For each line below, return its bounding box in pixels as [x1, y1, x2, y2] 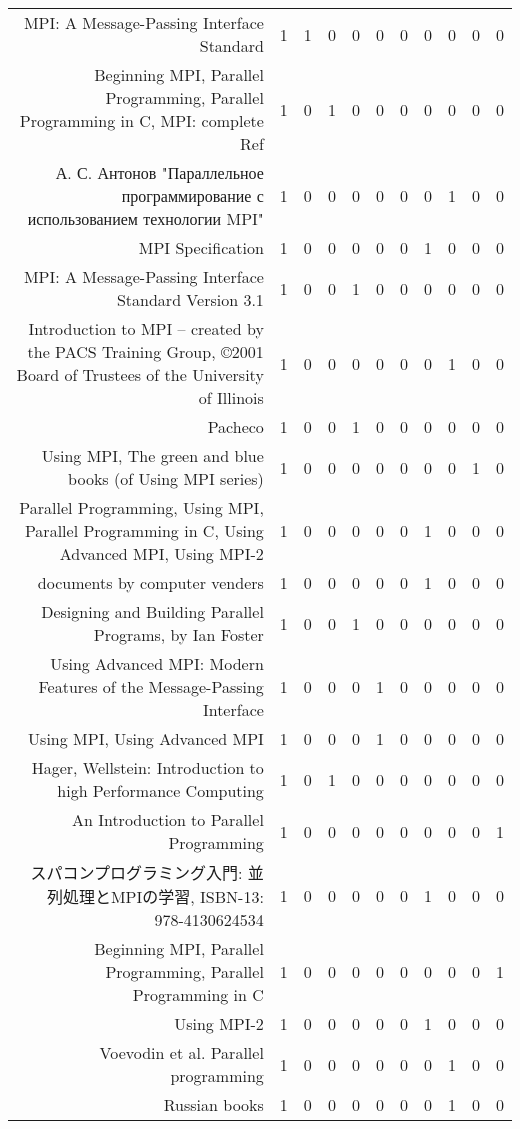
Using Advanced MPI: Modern [50, 652, 264, 675]
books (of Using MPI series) [68, 467, 264, 490]
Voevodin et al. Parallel [99, 1041, 264, 1064]
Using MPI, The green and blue [41, 444, 264, 467]
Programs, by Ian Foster [93, 623, 264, 646]
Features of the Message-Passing [38, 675, 264, 698]
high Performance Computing [57, 779, 264, 802]
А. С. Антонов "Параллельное [55, 161, 264, 184]
